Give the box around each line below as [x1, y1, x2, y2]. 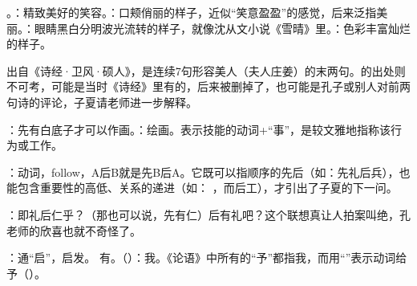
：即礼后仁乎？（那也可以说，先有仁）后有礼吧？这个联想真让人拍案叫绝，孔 [6, 206, 411, 223]
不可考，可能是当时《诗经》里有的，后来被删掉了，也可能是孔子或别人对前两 [6, 78, 411, 95]
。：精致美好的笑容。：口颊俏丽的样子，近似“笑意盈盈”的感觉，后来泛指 [6, 4, 377, 20]
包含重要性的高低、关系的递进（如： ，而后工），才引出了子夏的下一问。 [17, 179, 398, 196]
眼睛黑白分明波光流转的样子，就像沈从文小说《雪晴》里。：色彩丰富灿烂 [34, 19, 411, 36]
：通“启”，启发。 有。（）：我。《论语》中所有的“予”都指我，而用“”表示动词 [6, 249, 396, 266]
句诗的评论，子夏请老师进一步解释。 [6, 93, 197, 110]
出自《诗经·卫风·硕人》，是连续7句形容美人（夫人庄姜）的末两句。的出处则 [6, 62, 406, 79]
